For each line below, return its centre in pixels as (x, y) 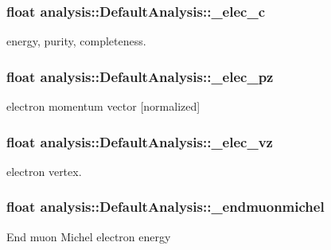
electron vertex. (44, 171)
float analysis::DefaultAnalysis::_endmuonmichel (165, 207)
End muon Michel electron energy (89, 236)
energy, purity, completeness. (76, 41)
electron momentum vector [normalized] (103, 106)
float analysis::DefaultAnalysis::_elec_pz (140, 76)
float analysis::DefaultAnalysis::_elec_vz (140, 141)
